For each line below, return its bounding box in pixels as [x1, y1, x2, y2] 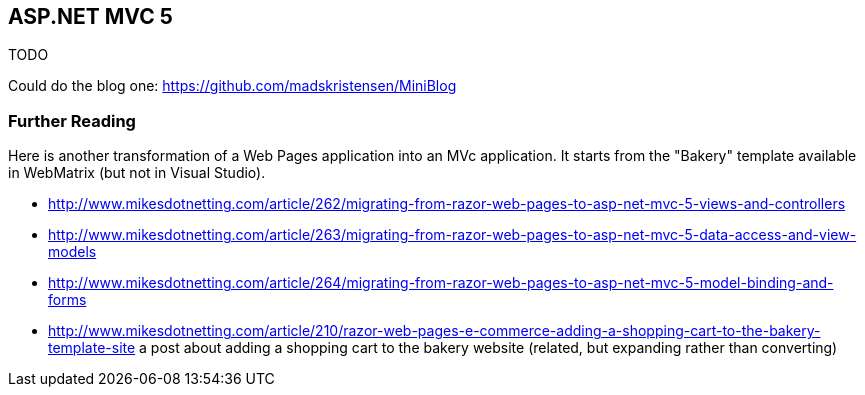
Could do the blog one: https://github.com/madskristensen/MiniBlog [8, 77, 457, 95]
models [48, 243, 97, 261]
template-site [48, 339, 136, 357]
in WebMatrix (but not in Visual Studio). [8, 164, 266, 182]
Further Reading [8, 110, 136, 131]
